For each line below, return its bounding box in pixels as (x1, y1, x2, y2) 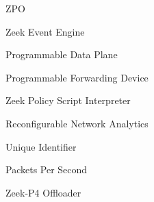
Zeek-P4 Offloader (5, 185, 81, 199)
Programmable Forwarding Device (5, 70, 149, 84)
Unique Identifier (5, 139, 77, 153)
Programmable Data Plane (5, 47, 118, 62)
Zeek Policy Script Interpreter (5, 93, 131, 108)
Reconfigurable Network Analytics (5, 116, 149, 130)
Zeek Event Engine (5, 24, 85, 38)
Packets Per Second (5, 162, 88, 177)
